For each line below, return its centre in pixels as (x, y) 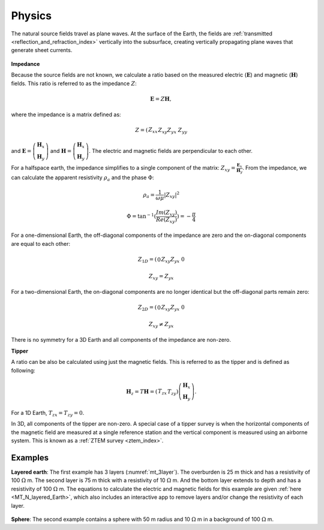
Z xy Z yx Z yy (173, 131)
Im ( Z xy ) (166, 213)
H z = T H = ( (142, 392)
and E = (21, 150)
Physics (31, 16)
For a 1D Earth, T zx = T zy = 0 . (48, 413)
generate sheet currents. (42, 50)
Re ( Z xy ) (166, 220)
